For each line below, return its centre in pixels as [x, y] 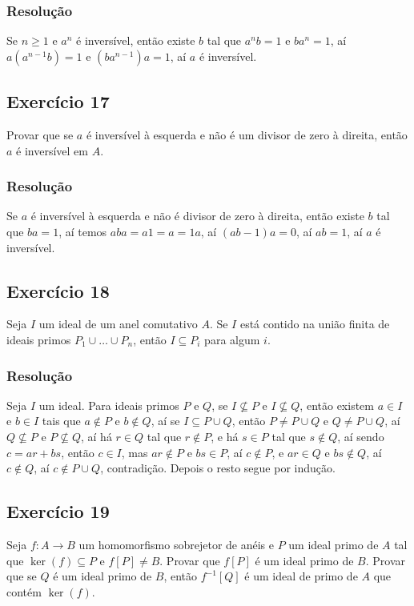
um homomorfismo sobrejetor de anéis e [176, 544]
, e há [225, 436]
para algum [232, 339]
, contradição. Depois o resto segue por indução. [218, 468]
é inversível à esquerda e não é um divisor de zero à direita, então [247, 135]
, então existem [337, 405]
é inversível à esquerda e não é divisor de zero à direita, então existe [197, 216]
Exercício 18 [58, 290]
